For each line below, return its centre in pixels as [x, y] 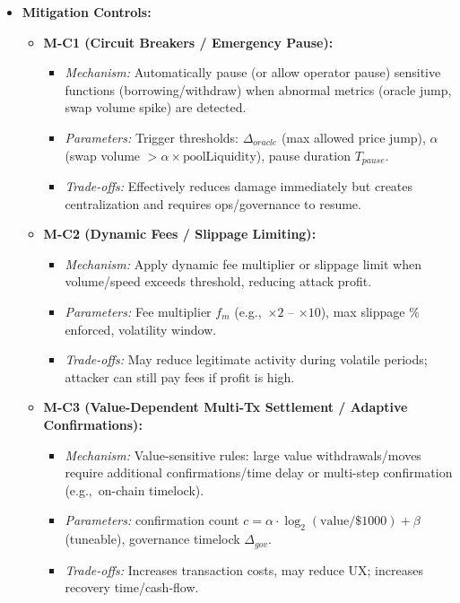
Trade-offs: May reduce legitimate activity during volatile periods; [246, 359]
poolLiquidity [219, 157]
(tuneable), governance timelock [152, 539]
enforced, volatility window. [141, 329]
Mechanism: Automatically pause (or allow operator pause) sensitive [253, 72]
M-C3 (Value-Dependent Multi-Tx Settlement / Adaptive [226, 407]
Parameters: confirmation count [152, 520]
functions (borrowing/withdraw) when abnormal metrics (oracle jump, [258, 89]
